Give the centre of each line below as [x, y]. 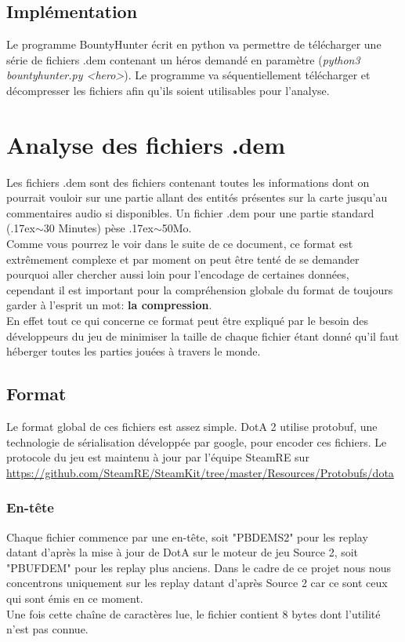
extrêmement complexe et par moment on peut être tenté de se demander [183, 259]
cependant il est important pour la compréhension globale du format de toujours [200, 289]
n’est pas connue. [47, 629]
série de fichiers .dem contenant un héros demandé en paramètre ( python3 [183, 59]
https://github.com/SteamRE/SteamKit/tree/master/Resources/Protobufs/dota [200, 472]
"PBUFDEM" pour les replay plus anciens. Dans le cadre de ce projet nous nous [199, 567]
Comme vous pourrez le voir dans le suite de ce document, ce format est [180, 244]
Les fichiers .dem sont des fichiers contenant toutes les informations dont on [188, 182]
